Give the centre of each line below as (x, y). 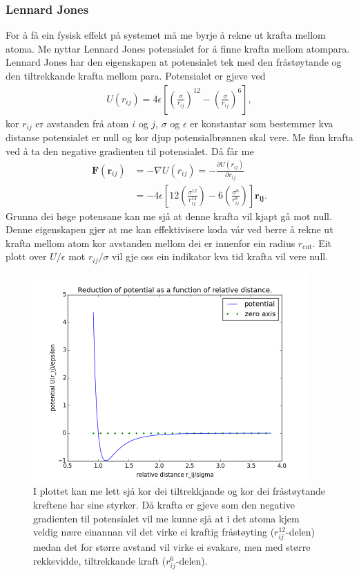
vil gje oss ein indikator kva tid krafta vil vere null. (220, 256)
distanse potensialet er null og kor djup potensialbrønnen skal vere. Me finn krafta (179, 137)
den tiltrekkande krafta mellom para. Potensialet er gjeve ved (136, 75)
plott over (26, 256)
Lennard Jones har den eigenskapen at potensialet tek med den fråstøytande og (174, 62)
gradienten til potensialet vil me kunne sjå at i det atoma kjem (166, 518)
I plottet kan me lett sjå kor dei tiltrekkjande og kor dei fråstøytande (179, 491)
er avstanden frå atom (82, 123)
